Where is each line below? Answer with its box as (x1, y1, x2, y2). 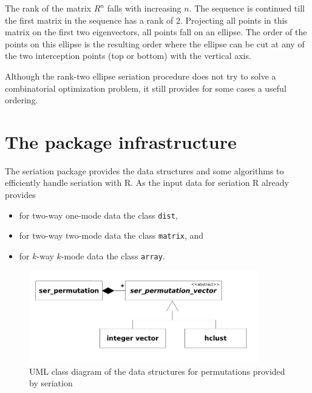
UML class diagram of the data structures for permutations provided (29, 364, 285, 377)
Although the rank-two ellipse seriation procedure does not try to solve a (5, 69, 276, 82)
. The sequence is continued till (189, 2, 305, 14)
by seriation (29, 377, 73, 389)
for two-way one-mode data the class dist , (19, 208, 178, 221)
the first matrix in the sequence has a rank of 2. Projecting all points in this (5, 13, 288, 26)
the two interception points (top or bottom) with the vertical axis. (5, 49, 251, 62)
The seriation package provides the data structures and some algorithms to (5, 164, 284, 177)
